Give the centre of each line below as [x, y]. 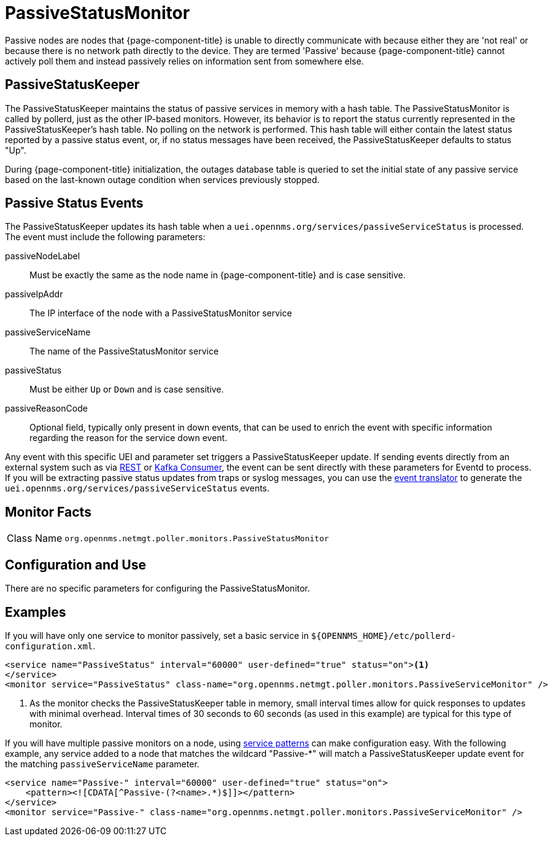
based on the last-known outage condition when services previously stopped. [162, 179]
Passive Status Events [74, 203]
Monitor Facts [48, 512]
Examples [36, 612]
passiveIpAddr [34, 294]
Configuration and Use [75, 565]
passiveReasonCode [46, 409]
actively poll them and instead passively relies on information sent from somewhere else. [184, 61]
